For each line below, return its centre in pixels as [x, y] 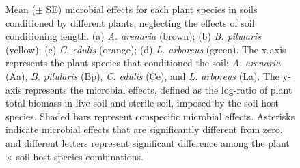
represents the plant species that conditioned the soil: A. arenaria [143, 62]
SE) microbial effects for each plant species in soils [152, 9]
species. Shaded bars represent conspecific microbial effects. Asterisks [150, 116]
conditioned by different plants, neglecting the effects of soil [130, 22]
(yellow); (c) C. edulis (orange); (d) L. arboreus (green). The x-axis [146, 49]
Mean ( [21, 9]
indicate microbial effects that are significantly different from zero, [144, 129]
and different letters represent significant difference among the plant [148, 142]
